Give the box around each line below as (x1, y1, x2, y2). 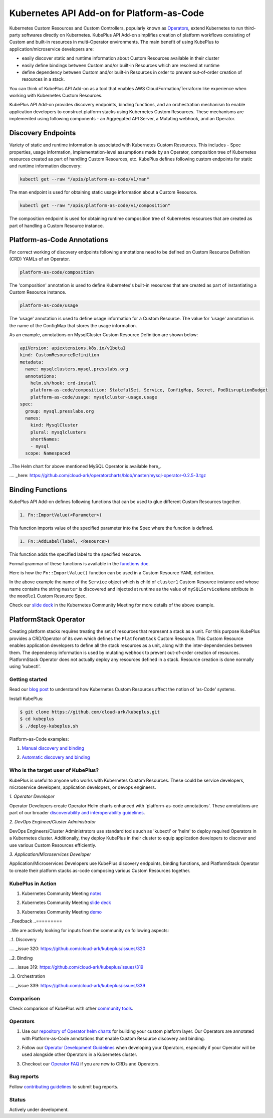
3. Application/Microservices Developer (9, 851, 91, 857)
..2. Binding (9, 955, 33, 961)
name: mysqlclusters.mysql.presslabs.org (25, 366, 129, 372)
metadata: (20, 359, 44, 365)
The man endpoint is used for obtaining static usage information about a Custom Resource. (9, 189, 198, 195)
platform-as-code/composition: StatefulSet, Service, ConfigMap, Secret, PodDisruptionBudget (30, 387, 268, 393)
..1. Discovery (9, 936, 37, 942)
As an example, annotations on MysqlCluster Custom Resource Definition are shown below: (9, 332, 198, 338)
